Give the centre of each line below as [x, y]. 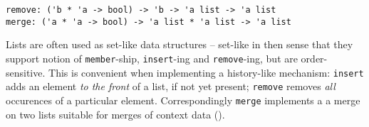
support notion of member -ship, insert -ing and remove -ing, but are [152, 58]
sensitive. [26, 72]
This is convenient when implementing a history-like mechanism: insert [206, 72]
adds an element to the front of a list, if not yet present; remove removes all [171, 86]
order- [314, 58]
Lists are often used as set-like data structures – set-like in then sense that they [180, 44]
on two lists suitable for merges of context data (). [115, 114]
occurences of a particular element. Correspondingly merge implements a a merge [183, 100]
